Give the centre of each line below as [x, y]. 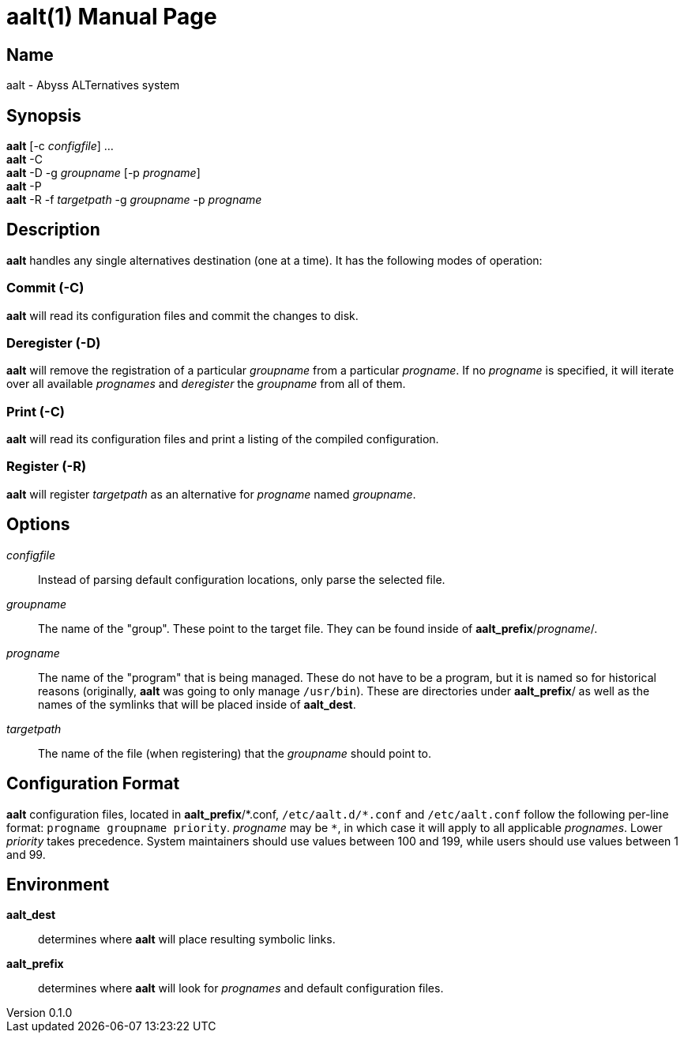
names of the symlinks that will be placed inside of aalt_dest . [197, 704]
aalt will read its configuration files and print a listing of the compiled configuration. [223, 439]
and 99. [26, 854]
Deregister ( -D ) [54, 343]
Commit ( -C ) [45, 288]
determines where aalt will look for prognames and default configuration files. [241, 988]
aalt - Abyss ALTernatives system [93, 85]
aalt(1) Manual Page [112, 17]
